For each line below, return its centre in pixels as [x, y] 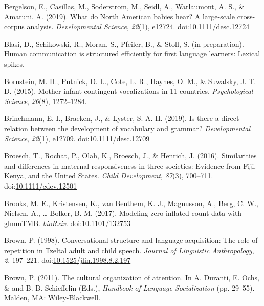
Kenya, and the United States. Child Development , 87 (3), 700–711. [109, 176]
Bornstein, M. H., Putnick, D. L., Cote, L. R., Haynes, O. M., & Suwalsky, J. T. [130, 81]
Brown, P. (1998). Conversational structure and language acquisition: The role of [131, 240]
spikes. [14, 63]
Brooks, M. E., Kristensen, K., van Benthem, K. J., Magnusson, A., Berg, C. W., [131, 203]
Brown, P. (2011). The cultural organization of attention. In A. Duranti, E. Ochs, [132, 278]
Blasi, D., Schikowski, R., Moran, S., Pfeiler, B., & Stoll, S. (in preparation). [124, 43]
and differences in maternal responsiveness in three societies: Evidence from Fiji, [130, 165]
